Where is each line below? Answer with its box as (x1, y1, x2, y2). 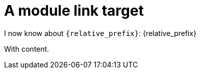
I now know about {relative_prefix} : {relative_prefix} (4, 28, 196, 38)
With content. (4, 44, 49, 53)
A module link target (4, 2, 144, 19)
